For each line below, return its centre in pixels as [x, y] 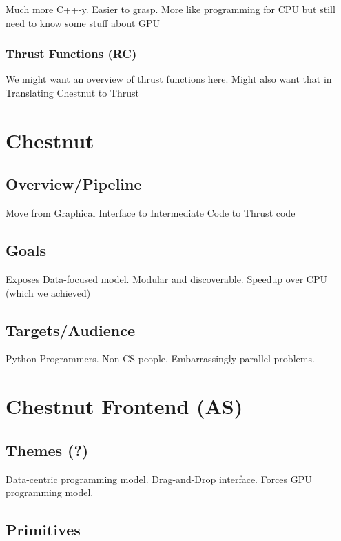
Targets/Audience [71, 329]
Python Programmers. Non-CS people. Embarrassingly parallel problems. [160, 358]
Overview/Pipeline [74, 184]
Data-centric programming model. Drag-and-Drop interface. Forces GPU [159, 479]
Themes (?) [47, 450]
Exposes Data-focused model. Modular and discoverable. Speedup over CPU [166, 278]
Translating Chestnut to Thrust [72, 92]
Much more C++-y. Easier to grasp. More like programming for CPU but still [170, 9]
